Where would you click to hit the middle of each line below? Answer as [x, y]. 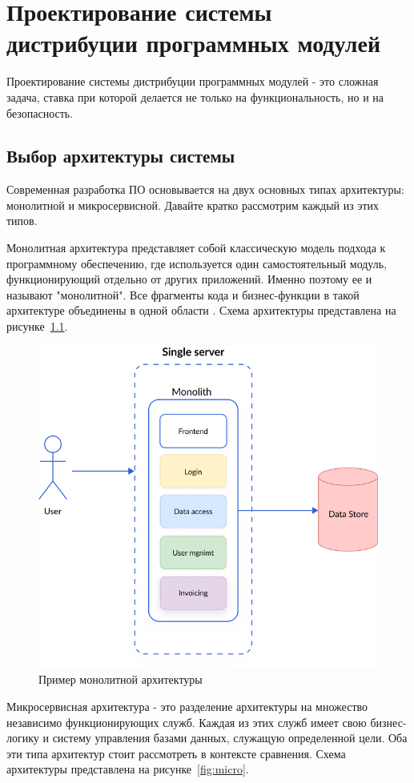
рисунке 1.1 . [37, 326]
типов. [22, 221]
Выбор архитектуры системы [121, 156]
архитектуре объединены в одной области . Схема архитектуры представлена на [201, 310]
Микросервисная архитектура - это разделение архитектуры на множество [187, 707]
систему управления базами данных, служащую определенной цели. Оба [230, 738]
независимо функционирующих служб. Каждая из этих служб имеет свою [187, 722]
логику [23, 738]
